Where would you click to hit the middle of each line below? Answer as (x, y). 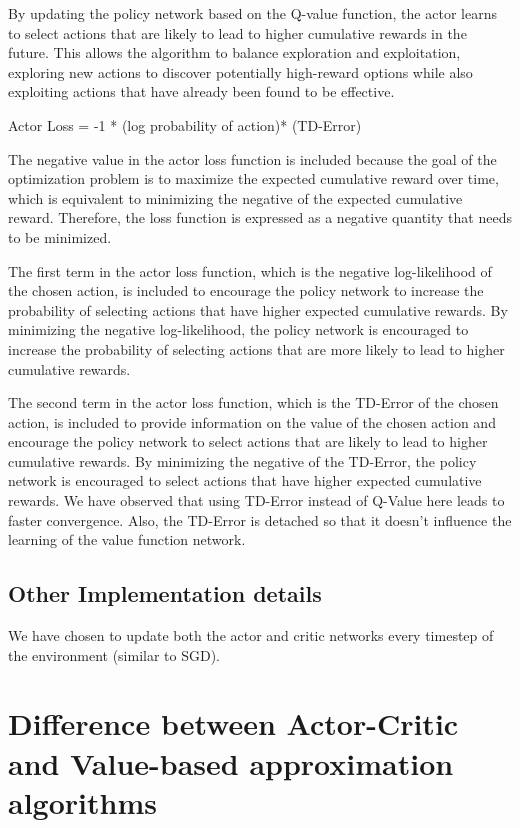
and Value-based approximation (231, 762)
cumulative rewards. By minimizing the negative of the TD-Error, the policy (242, 460)
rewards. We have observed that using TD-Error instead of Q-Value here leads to (256, 500)
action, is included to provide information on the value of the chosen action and (252, 421)
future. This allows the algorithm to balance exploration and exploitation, (234, 52)
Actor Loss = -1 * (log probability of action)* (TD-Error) (185, 124)
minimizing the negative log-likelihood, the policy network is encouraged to (238, 329)
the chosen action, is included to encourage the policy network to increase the (246, 290)
